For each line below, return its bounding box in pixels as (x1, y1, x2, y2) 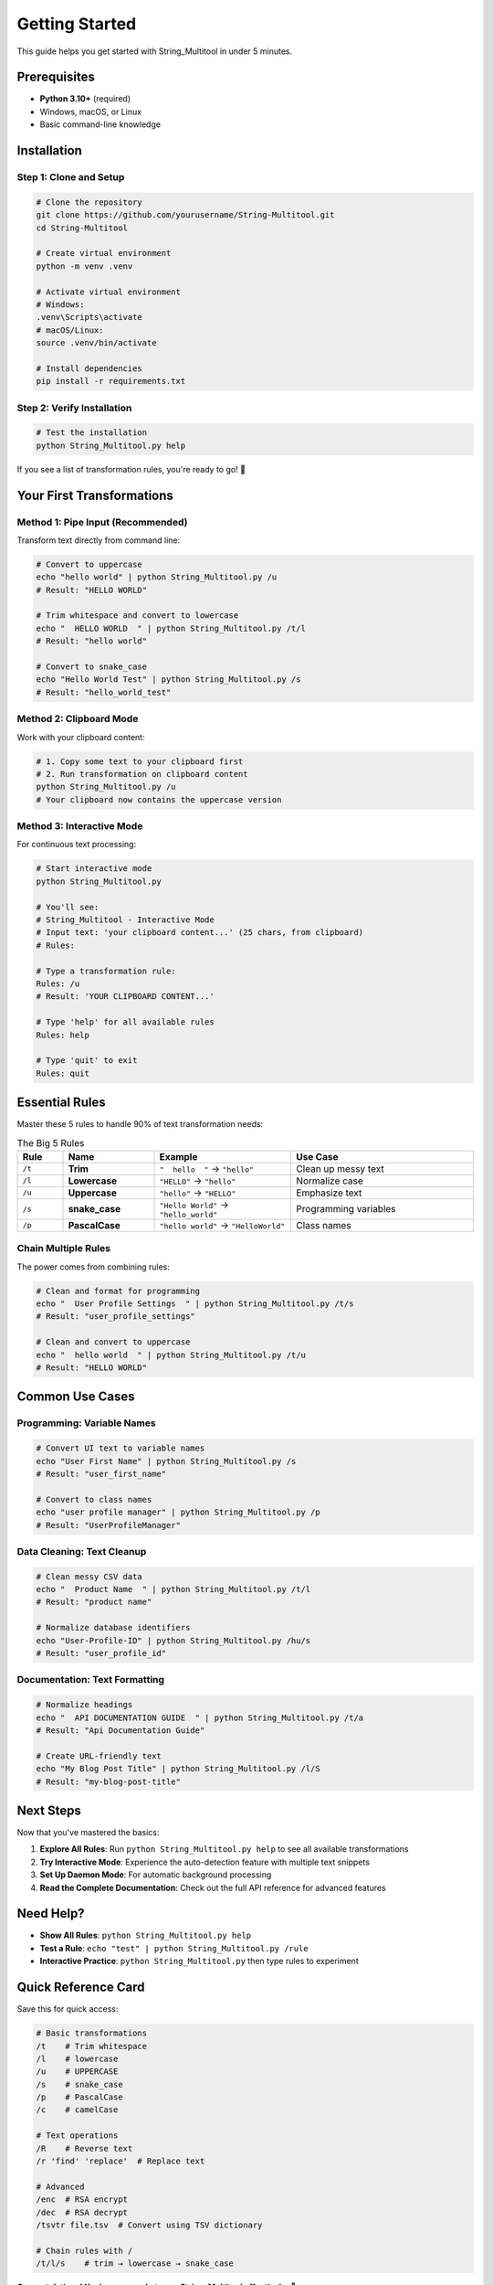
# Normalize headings (36, 1700, 133, 1710)
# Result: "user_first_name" (36, 1468, 167, 1479)
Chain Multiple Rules (16, 1242, 111, 1255)
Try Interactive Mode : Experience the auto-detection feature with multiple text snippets (39, 1856, 370, 1867)
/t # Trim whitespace (36, 2041, 148, 2051)
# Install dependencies (36, 363, 143, 374)
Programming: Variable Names (16, 1417, 156, 1429)
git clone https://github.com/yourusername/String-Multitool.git (36, 210, 335, 220)
